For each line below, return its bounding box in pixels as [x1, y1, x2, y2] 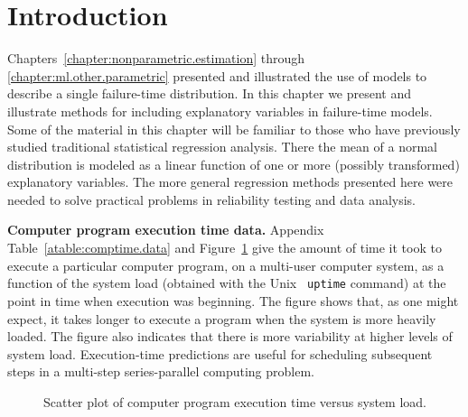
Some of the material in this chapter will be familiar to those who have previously [7, 119, 461, 138]
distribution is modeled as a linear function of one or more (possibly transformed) [7, 154, 460, 173]
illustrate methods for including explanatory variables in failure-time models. [7, 101, 433, 120]
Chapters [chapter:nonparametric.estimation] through [7, 49, 305, 68]
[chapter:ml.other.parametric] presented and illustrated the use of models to [7, 66, 427, 85]
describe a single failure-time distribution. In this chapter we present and [7, 84, 412, 103]
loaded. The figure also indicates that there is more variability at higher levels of [7, 327, 453, 346]
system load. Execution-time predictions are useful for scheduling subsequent [7, 344, 433, 363]
